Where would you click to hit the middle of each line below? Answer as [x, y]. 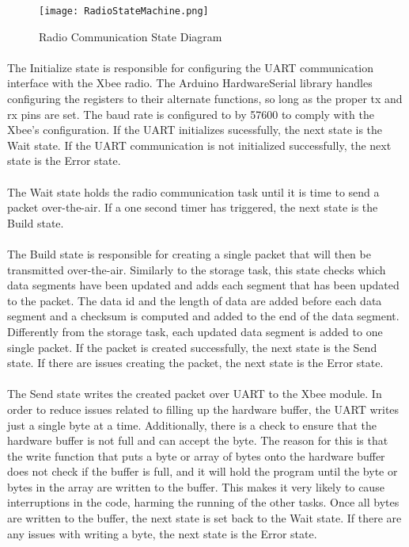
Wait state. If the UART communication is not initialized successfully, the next [199, 145]
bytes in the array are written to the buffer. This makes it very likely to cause [196, 486]
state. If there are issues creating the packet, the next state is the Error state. [195, 363]
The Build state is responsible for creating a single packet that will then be [189, 253]
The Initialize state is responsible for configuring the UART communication [191, 67]
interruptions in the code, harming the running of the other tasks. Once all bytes [203, 502]
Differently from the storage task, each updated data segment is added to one [195, 331]
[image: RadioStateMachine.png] [124, 11]
